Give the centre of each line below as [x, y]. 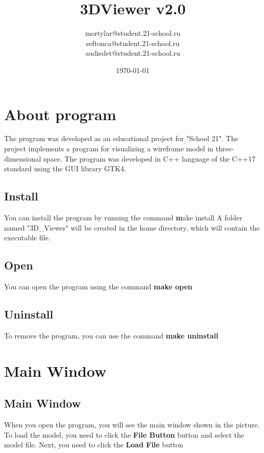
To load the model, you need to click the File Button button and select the [124, 434]
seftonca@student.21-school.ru [133, 43]
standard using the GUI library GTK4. [65, 168]
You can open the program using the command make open [98, 286]
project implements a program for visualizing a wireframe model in [109, 149]
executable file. [27, 237]
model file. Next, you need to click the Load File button [94, 445]
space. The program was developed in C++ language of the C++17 [150, 158]
